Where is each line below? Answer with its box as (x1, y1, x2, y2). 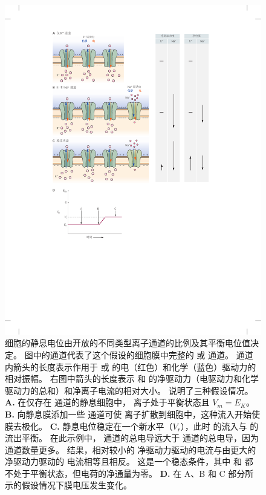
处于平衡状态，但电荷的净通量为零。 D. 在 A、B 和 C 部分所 (13, 467, 254, 479)
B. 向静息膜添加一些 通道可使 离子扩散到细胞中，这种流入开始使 (5, 407, 260, 420)
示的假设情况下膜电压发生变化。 (5, 479, 132, 491)
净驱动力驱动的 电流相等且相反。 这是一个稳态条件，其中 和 (5, 455, 242, 468)
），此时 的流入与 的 (180, 419, 259, 432)
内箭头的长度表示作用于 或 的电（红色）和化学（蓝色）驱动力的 (5, 360, 256, 373)
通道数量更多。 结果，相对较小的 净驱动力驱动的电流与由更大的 (5, 443, 256, 456)
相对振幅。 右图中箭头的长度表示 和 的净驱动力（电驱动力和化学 (5, 372, 259, 385)
